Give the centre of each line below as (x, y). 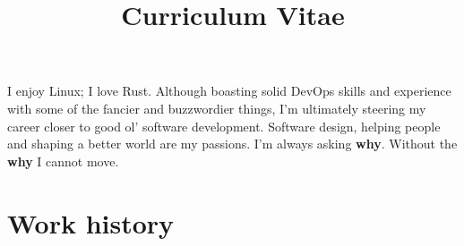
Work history (91, 222)
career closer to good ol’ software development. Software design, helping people (224, 126)
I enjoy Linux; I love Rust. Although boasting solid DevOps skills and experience (229, 91)
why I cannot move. (63, 161)
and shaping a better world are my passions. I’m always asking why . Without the (232, 144)
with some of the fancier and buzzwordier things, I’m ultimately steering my (217, 108)
